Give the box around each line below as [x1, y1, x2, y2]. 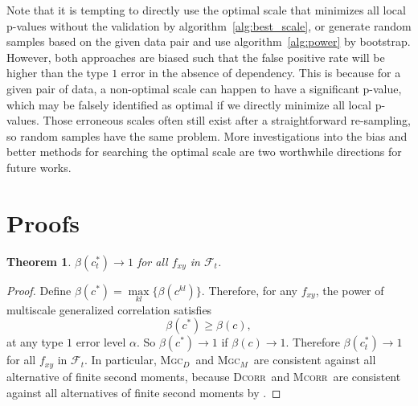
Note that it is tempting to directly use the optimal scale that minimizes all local [6, 2, 406, 18]
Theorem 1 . [6, 252, 72, 269]
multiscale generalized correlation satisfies [6, 301, 212, 318]
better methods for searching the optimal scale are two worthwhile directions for [6, 143, 402, 160]
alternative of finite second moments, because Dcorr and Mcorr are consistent [6, 367, 401, 384]
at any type [6, 334, 64, 351]
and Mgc [195, 351, 240, 368]
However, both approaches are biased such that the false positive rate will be [6, 48, 385, 65]
